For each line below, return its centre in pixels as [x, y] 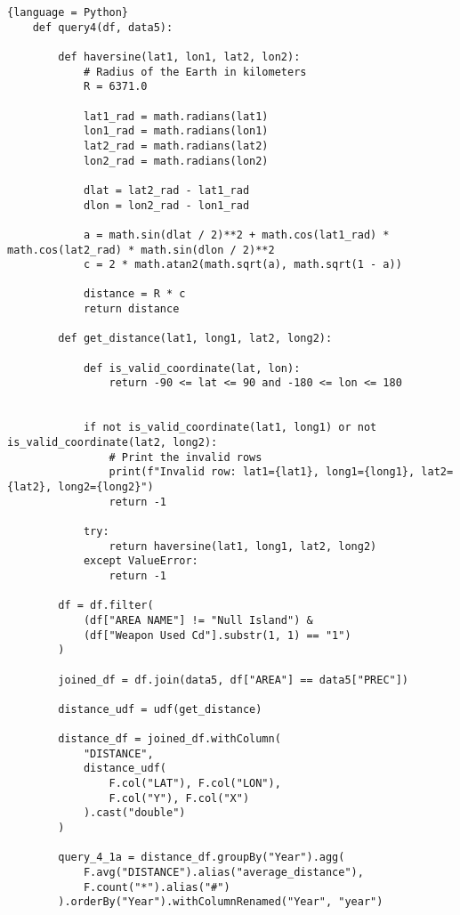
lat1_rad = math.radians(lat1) [176, 116]
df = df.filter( [106, 606]
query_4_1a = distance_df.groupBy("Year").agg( [202, 858]
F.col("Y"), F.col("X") [179, 798]
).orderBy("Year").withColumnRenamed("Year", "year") [221, 902]
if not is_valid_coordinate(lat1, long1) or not [230, 428]
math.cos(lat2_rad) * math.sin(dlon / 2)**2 [141, 250]
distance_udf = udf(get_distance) [160, 709]
